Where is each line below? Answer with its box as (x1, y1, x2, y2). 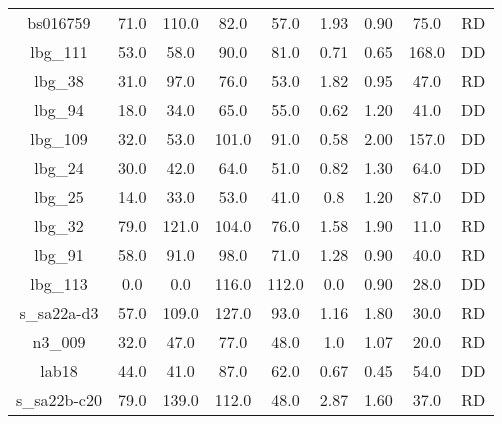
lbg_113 (30, 272, 88, 295)
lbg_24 (34, 156, 84, 179)
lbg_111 (30, 40, 88, 63)
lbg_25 (34, 185, 84, 208)
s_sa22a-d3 (19, 301, 99, 324)
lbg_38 (34, 69, 84, 92)
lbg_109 (30, 127, 88, 150)
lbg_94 (34, 98, 84, 121)
